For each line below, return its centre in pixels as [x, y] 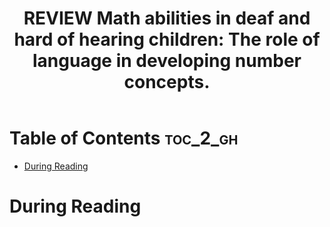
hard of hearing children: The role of [167, 39]
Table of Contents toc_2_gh [124, 138]
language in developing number [167, 61]
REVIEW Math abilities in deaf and [167, 18]
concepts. [167, 82]
